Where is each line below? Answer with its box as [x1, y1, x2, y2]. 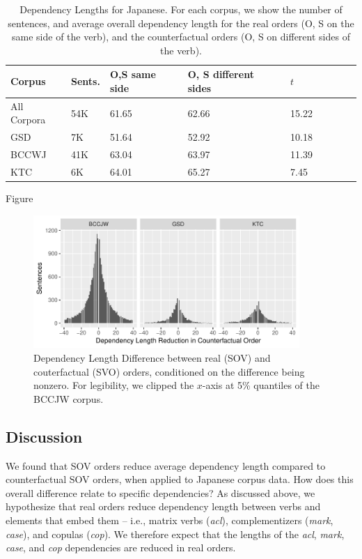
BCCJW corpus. [33, 391, 104, 406]
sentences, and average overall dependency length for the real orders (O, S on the [8, 15, 354, 30]
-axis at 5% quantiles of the [202, 378, 320, 392]
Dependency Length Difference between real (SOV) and [33, 351, 271, 365]
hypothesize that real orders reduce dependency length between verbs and [6, 499, 321, 514]
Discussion [6, 425, 83, 447]
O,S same [109, 67, 156, 82]
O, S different [187, 67, 254, 82]
